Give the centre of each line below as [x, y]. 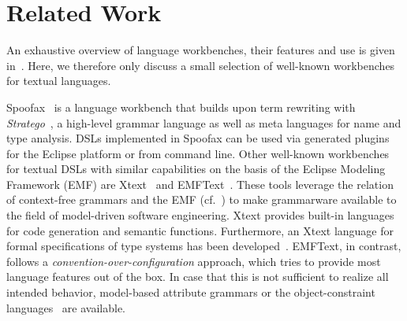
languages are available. [66, 307]
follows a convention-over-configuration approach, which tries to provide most [194, 261]
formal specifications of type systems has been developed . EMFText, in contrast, [204, 246]
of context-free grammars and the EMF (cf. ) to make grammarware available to [202, 199]
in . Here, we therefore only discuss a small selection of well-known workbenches [201, 65]
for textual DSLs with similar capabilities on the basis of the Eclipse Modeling [196, 169]
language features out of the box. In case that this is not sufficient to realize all [198, 277]
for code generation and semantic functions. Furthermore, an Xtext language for [200, 230]
